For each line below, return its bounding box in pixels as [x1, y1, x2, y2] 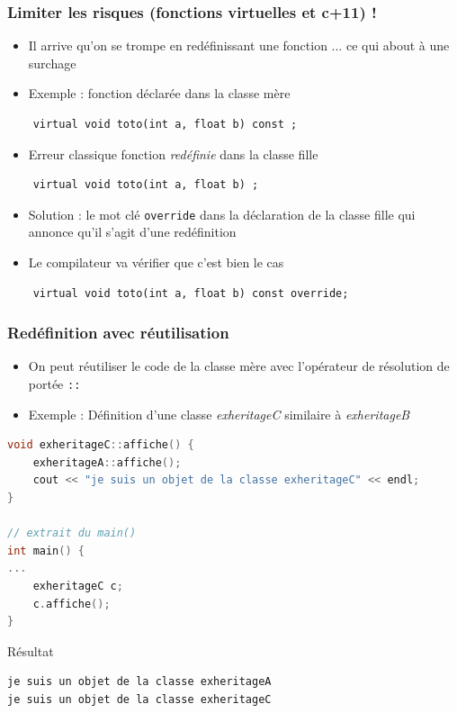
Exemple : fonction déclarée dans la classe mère [28, 84, 291, 103]
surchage [28, 53, 76, 72]
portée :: [28, 375, 81, 393]
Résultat [7, 641, 54, 660]
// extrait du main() [7, 527, 137, 540]
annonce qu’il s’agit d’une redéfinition [28, 222, 237, 241]
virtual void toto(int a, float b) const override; [32, 286, 349, 300]
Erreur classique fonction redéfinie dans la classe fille [28, 144, 318, 163]
